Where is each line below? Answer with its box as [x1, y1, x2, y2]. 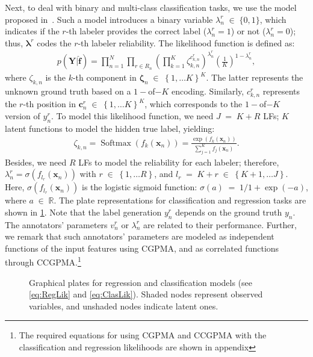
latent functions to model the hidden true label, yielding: [5, 122, 215, 134]
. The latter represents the [206, 71, 303, 84]
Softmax [101, 138, 131, 147]
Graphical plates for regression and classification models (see [29, 276, 252, 288]
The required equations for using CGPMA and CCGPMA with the [19, 329, 267, 341]
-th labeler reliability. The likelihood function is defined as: [78, 36, 295, 49]
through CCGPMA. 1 [5, 254, 81, 268]
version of [5, 110, 40, 122]
